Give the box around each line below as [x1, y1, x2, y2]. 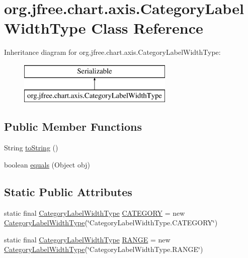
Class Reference [91, 18, 203, 38]
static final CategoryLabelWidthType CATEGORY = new [4, 207, 185, 218]
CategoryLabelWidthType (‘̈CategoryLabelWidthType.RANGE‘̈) [4, 244, 203, 254]
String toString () [4, 142, 58, 153]
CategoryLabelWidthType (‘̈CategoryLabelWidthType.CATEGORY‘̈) [4, 217, 218, 228]
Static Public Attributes [4, 184, 132, 199]
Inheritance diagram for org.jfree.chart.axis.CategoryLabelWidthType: [4, 47, 221, 57]
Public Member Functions [4, 119, 142, 134]
